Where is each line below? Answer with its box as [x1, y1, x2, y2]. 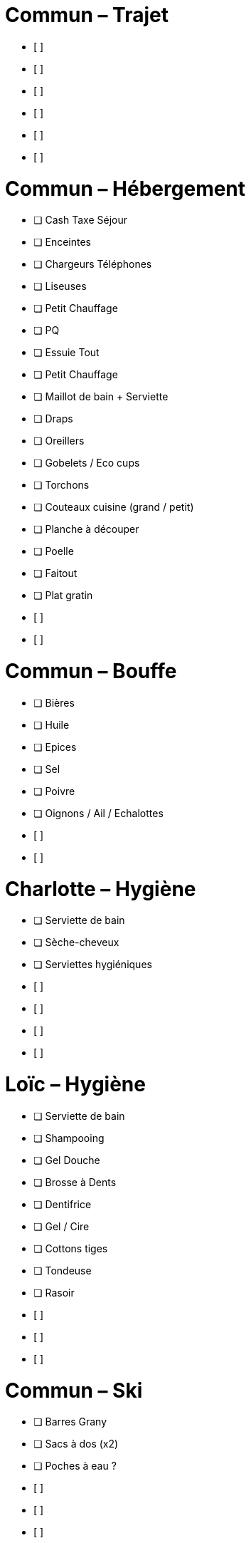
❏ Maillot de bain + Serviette [33, 390, 169, 403]
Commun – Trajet [5, 3, 169, 27]
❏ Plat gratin [33, 589, 93, 602]
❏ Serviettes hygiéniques [33, 958, 152, 971]
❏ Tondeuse [33, 1264, 92, 1277]
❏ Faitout [33, 567, 78, 580]
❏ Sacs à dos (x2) [33, 1438, 119, 1450]
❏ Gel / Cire [33, 1220, 90, 1232]
